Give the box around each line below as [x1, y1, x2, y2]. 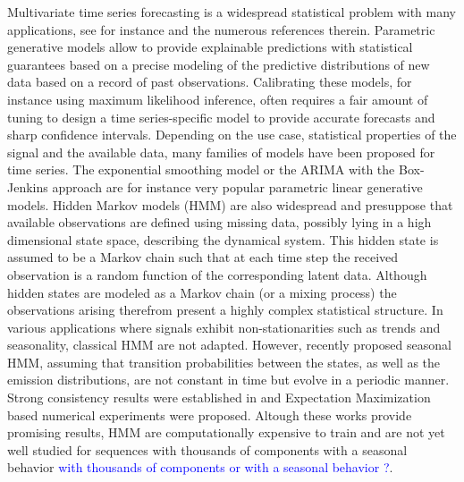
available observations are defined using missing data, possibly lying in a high [7, 213, 432, 232]
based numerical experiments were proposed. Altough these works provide [7, 405, 412, 424]
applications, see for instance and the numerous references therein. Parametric [7, 20, 435, 38]
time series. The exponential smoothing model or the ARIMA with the [7, 160, 395, 179]
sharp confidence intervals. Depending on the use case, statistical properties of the [7, 125, 457, 144]
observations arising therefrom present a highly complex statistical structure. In [7, 300, 443, 319]
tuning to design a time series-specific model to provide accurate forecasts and [7, 107, 435, 126]
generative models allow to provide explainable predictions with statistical [7, 38, 413, 56]
